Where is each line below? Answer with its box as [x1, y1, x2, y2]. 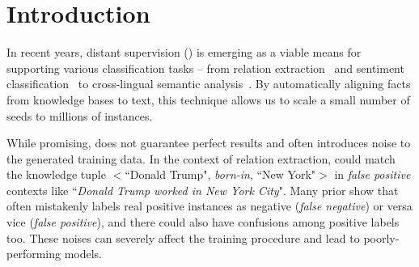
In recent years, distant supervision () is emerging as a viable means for [6, 44, 362, 61]
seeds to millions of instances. [6, 107, 153, 124]
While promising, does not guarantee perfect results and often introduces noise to [6, 134, 411, 151]
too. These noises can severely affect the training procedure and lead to [6, 229, 360, 246]
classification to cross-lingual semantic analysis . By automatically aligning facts [6, 75, 411, 92]
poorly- [363, 229, 400, 246]
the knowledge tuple [6, 166, 106, 183]
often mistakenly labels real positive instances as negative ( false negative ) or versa [6, 197, 413, 214]
